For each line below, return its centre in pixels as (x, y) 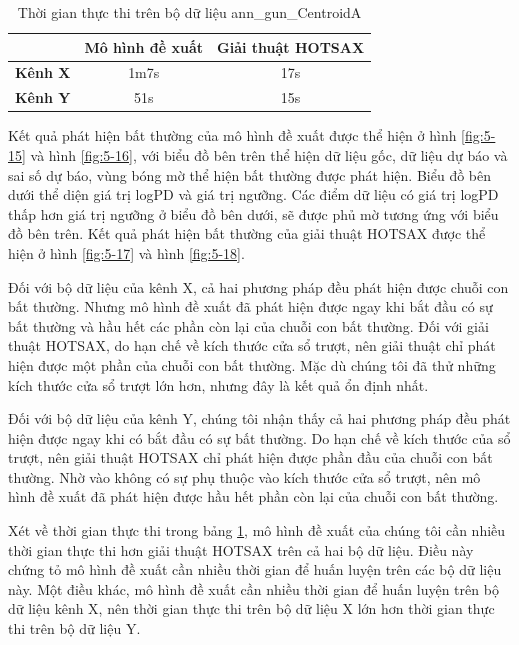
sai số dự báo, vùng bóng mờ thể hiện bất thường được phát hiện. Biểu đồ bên (250, 174)
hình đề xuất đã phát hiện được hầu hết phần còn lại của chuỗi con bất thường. (253, 496)
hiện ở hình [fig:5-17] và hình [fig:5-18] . (126, 252)
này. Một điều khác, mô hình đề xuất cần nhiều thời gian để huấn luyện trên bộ (253, 588)
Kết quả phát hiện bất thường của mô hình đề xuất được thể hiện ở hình (232, 135)
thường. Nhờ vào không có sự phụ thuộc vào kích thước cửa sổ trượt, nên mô (244, 476)
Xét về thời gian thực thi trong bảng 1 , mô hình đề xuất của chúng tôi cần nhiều (257, 530)
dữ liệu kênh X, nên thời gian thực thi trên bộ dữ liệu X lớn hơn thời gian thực (251, 608)
